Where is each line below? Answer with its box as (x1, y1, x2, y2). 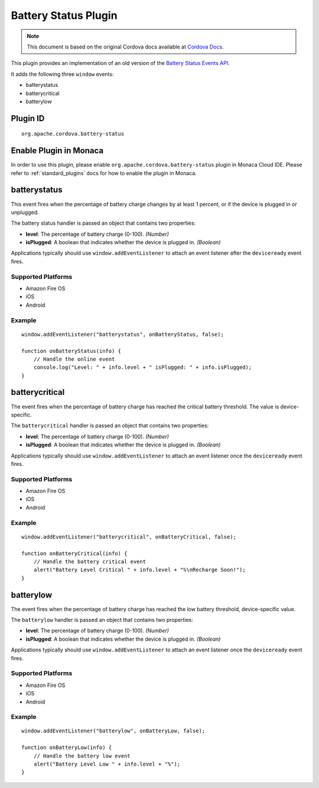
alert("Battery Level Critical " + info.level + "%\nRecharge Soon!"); (33, 566, 246, 573)
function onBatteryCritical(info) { (21, 550, 128, 557)
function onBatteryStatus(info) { (21, 348, 121, 354)
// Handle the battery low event (33, 753, 131, 759)
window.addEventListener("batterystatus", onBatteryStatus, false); (21, 331, 224, 338)
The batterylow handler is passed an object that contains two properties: (11, 617, 193, 624)
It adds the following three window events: (11, 70, 114, 77)
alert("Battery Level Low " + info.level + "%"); (33, 761, 180, 768)
